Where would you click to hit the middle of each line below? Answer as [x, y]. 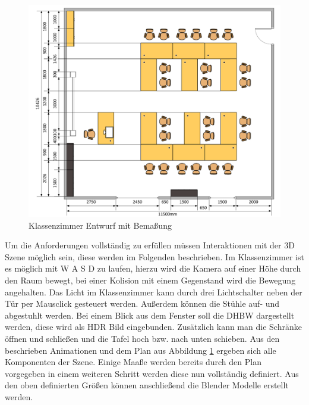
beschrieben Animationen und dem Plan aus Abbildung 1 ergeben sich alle [141, 350]
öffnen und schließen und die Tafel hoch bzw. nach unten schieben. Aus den [142, 339]
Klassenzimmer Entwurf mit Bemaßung [100, 225]
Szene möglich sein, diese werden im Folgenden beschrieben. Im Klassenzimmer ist [154, 256]
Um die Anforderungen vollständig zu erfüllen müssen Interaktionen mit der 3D [150, 245]
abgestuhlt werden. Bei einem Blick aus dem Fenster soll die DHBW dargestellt [150, 315]
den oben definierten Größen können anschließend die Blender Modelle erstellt [147, 385]
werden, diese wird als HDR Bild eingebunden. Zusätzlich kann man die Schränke [153, 327]
